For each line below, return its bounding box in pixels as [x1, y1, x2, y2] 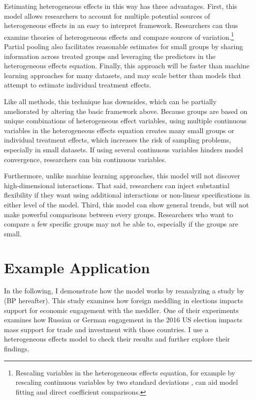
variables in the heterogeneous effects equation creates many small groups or [4, 125, 234, 135]
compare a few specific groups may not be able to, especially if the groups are [4, 219, 238, 229]
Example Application [4, 257, 150, 277]
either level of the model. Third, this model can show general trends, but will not [4, 199, 249, 209]
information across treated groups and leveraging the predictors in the [4, 51, 216, 61]
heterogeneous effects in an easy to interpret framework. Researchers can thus [4, 20, 238, 30]
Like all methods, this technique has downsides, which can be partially [4, 96, 217, 106]
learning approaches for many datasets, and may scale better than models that [4, 70, 241, 80]
